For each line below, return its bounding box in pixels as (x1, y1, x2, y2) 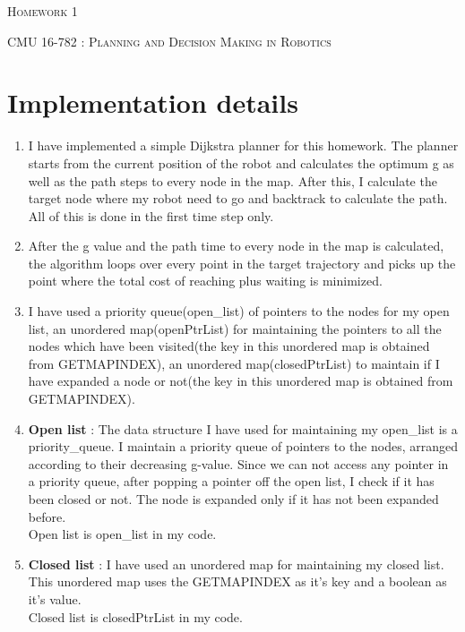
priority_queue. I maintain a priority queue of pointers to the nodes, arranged (28, 437, 459, 456)
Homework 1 (7, 2, 78, 20)
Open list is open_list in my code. (28, 525, 217, 543)
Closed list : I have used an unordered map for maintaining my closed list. (28, 554, 444, 573)
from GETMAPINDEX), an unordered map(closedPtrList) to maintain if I (28, 354, 440, 372)
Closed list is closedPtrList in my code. (28, 607, 243, 626)
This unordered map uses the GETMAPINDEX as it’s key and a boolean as (28, 572, 447, 591)
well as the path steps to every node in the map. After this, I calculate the (28, 171, 437, 190)
